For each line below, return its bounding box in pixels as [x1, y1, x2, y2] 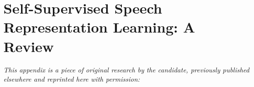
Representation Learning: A [3, 17, 195, 37]
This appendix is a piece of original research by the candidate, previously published [3, 64, 250, 74]
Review [3, 36, 54, 56]
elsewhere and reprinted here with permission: [3, 74, 140, 84]
